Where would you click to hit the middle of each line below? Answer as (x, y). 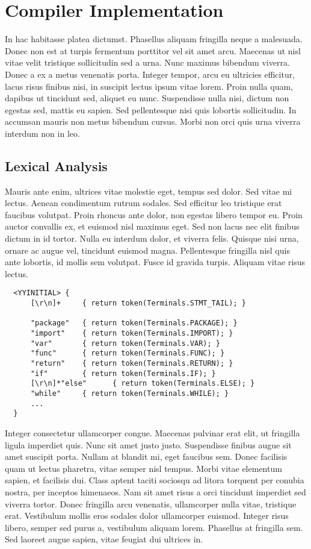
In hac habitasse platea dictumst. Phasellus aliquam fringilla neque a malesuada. (154, 39)
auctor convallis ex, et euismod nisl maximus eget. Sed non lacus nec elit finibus (152, 226)
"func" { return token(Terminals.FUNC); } (128, 353)
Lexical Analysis (56, 165)
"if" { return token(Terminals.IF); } (123, 373)
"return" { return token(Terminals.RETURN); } (132, 364)
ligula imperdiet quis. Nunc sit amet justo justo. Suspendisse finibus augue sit (148, 444)
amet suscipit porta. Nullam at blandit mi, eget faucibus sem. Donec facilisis (146, 456)
